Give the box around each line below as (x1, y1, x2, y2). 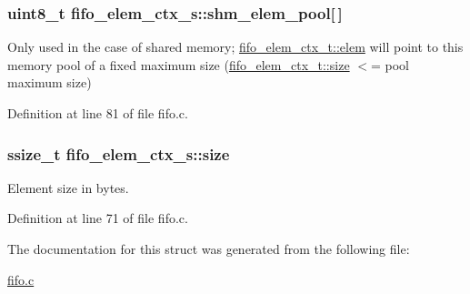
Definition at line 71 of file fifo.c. (7, 208, 188, 228)
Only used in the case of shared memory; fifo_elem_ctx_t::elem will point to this (7, 37, 464, 56)
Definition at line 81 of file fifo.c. (7, 104, 188, 122)
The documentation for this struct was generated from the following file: (7, 239, 410, 258)
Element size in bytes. (7, 177, 129, 197)
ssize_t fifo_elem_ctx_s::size (7, 142, 230, 165)
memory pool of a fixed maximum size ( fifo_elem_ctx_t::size (7, 55, 350, 74)
